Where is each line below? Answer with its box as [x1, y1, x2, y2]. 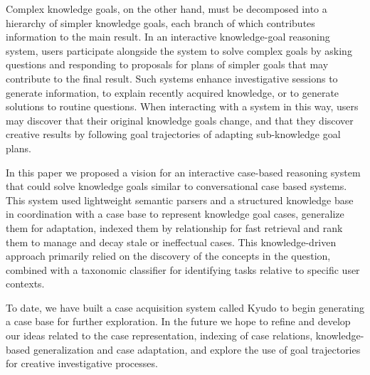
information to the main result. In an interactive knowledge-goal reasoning [6, 29, 330, 44]
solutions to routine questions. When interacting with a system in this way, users [6, 99, 359, 114]
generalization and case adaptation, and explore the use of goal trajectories [33, 342, 361, 356]
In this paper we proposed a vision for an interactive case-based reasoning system [6, 164, 361, 179]
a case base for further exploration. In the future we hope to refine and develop [6, 314, 351, 329]
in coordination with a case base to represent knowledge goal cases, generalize [6, 206, 344, 221]
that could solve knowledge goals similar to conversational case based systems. [6, 179, 347, 194]
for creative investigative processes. [6, 356, 158, 371]
